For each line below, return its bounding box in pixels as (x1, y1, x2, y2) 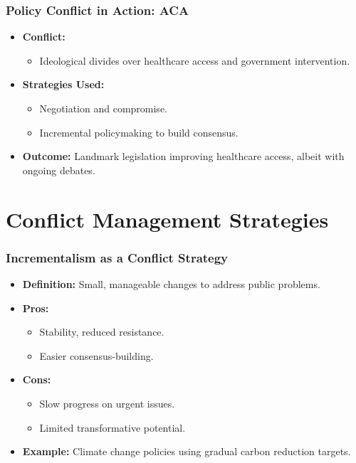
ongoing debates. (22, 162, 95, 177)
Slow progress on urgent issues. (39, 395, 175, 410)
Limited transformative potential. (39, 420, 186, 435)
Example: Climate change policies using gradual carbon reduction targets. (22, 444, 351, 459)
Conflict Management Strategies (6, 204, 329, 233)
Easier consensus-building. (39, 348, 154, 363)
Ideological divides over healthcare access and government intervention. (39, 53, 350, 68)
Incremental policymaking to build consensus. (39, 124, 239, 139)
